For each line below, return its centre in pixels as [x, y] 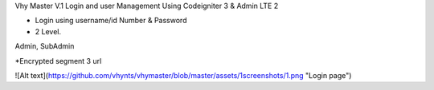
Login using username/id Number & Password [111, 21]
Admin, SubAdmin [45, 46]
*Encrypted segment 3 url [58, 61]
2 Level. [48, 31]
